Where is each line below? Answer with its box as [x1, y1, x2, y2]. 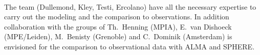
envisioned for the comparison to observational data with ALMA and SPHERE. [4, 41, 255, 51]
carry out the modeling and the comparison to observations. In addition [4, 11, 229, 22]
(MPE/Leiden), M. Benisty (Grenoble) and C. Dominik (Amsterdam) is [4, 31, 232, 42]
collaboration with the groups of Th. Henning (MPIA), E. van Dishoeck [4, 21, 232, 32]
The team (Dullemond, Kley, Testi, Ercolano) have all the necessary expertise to [4, 1, 256, 12]
